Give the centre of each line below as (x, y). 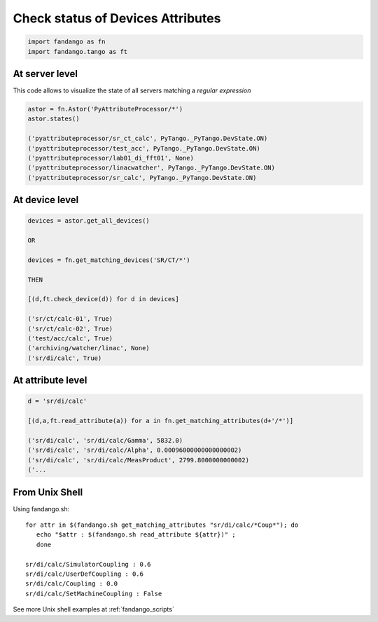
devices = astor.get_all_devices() (89, 221)
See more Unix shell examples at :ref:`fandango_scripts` (93, 609)
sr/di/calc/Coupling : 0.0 (72, 584)
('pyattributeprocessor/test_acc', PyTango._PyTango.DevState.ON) (144, 148)
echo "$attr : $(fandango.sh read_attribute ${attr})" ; (136, 535)
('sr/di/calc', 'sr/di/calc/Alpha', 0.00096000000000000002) (135, 450)
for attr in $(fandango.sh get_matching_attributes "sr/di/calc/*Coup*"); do (162, 525)
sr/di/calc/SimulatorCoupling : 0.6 (88, 564)
